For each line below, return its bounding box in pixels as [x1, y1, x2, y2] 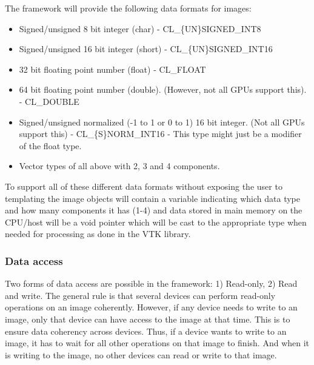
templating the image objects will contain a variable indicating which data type [5, 192, 301, 204]
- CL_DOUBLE [19, 95, 79, 107]
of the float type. [19, 139, 82, 152]
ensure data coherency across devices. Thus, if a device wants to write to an [5, 324, 287, 337]
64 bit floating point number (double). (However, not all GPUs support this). [19, 83, 307, 96]
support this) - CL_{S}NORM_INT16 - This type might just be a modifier [19, 127, 302, 140]
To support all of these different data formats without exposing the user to [5, 179, 282, 192]
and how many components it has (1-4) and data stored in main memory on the [5, 204, 302, 216]
